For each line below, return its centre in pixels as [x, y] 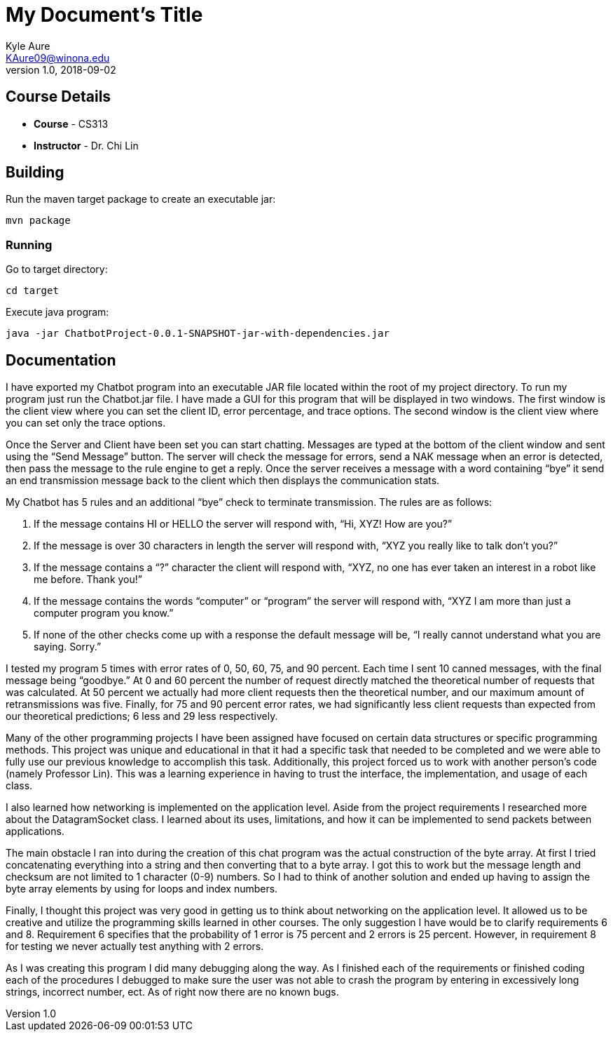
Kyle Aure [28, 46]
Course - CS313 [71, 123]
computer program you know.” [104, 613]
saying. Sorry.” [68, 647]
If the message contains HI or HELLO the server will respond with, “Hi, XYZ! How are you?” [243, 524]
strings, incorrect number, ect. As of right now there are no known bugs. [172, 992]
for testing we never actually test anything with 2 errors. [135, 946]
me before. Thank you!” [88, 580]
